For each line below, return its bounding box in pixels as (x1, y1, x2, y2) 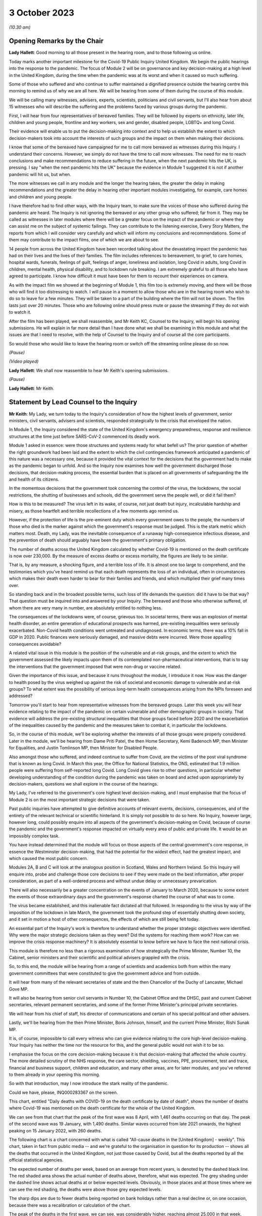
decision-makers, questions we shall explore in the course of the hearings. (9, 781, 159, 787)
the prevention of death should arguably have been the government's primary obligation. (9, 537, 187, 543)
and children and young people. (9, 194, 73, 199)
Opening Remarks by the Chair (9, 37, 104, 45)
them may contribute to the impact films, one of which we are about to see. (9, 237, 160, 243)
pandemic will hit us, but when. (9, 171, 71, 177)
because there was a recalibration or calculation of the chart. (9, 1202, 131, 1208)
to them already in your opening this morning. (9, 1072, 100, 1077)
